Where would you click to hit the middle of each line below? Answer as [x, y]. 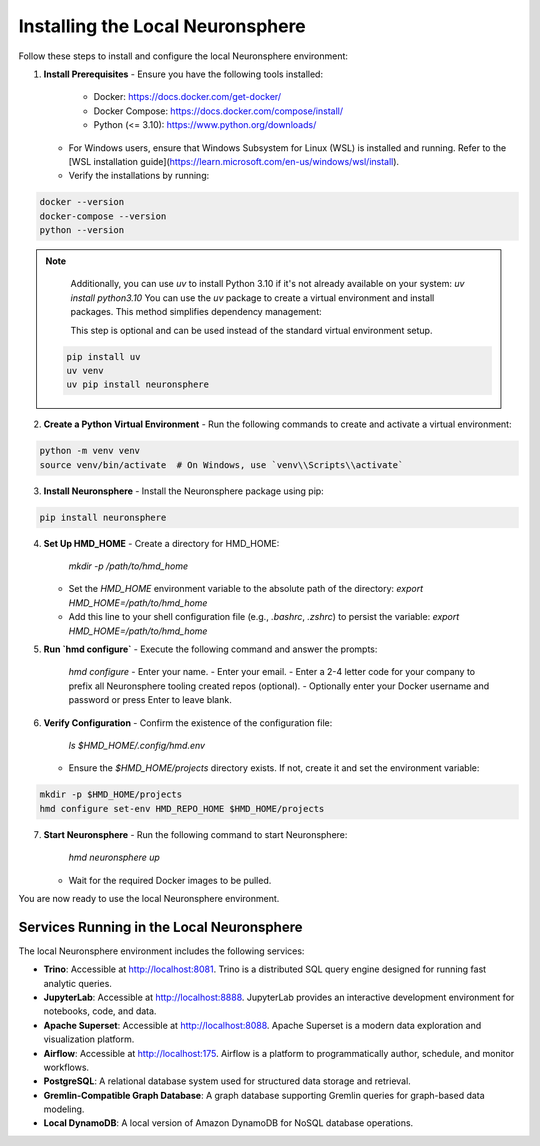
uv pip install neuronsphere [138, 384]
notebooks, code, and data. [100, 1011]
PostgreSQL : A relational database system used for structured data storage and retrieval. [227, 1081]
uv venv [85, 370]
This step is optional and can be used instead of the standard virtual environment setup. [251, 330]
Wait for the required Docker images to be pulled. [170, 880]
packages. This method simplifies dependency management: [196, 312]
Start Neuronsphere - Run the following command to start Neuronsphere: [195, 834]
